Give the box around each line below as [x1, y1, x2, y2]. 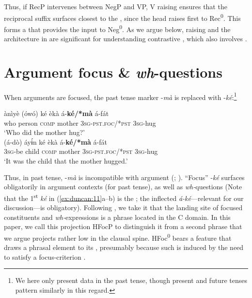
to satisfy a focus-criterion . [4, 251, 86, 262]
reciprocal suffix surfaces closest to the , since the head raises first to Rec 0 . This [4, 11, 241, 23]
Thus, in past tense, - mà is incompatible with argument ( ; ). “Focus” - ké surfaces [4, 172, 245, 182]
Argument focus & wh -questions [4, 62, 222, 82]
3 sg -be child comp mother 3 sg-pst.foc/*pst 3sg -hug [4, 146, 158, 156]
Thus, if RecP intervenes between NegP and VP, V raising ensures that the [4, 1, 227, 11]
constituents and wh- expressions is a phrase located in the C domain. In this [4, 212, 231, 222]
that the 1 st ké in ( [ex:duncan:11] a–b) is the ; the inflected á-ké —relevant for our [4, 191, 244, 203]
